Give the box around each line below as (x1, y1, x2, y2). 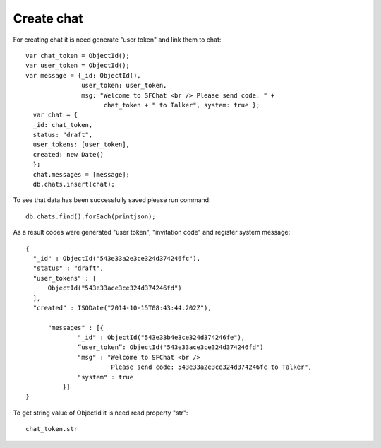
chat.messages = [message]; (32, 170, 131, 178)
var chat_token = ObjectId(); (25, 52, 131, 59)
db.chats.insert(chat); (32, 180, 116, 189)
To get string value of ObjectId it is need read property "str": (13, 408, 188, 417)
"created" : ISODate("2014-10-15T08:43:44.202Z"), (32, 304, 212, 312)
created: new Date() (32, 151, 104, 158)
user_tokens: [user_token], (32, 141, 131, 148)
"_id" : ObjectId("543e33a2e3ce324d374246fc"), (32, 254, 201, 262)
